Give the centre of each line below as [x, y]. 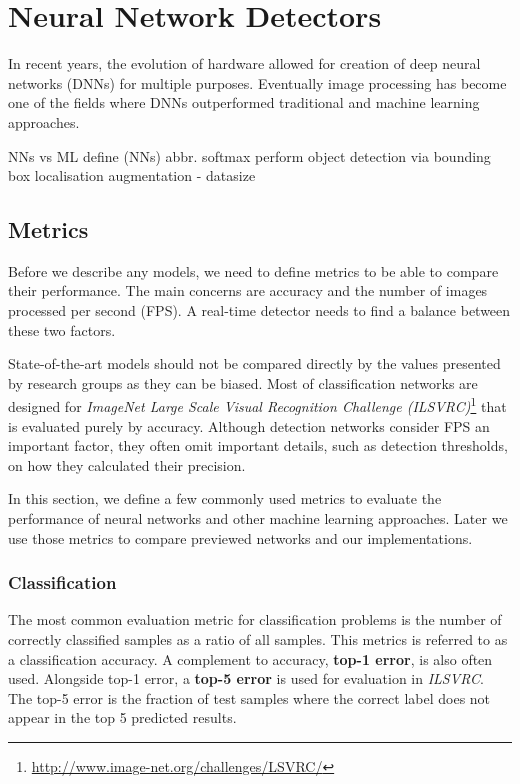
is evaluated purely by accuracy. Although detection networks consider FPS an [249, 425]
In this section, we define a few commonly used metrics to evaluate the [225, 498]
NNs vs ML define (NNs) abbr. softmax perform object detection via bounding [249, 155]
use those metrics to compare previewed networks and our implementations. [240, 537]
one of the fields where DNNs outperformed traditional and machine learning [244, 102]
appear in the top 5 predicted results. [122, 717]
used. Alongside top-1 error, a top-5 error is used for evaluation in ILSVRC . [246, 678]
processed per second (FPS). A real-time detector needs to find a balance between [259, 310]
